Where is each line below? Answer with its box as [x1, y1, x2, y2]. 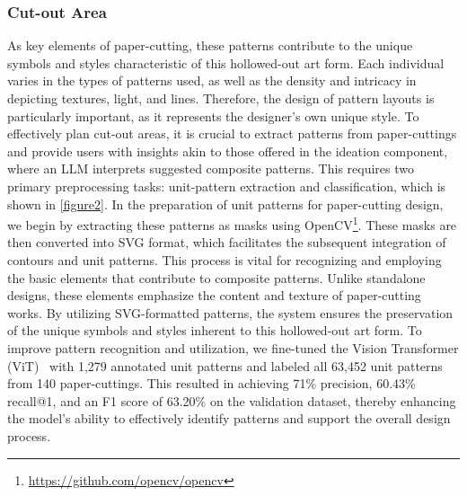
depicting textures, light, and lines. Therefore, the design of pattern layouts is [7, 89, 435, 107]
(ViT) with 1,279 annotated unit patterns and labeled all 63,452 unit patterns [7, 356, 443, 375]
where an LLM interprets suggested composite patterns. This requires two [7, 159, 415, 178]
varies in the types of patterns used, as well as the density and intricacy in [7, 71, 417, 90]
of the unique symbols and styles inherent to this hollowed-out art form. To [7, 321, 422, 340]
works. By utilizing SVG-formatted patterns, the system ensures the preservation [7, 303, 454, 322]
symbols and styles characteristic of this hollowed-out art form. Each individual [7, 53, 445, 72]
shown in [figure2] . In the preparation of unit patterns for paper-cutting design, [7, 194, 444, 213]
